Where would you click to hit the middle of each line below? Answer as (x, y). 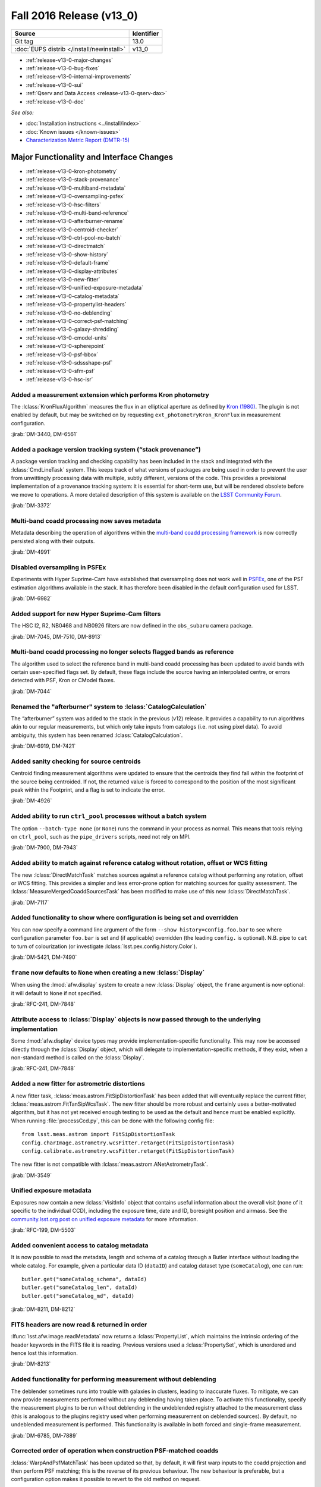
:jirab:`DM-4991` (31, 552)
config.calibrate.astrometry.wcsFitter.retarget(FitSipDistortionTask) (128, 1151)
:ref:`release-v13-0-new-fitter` (63, 280)
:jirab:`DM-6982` (32, 598)
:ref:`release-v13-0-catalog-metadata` (73, 296)
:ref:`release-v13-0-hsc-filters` (63, 205)
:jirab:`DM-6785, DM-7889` (44, 1435)
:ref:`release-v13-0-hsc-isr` (59, 379)
